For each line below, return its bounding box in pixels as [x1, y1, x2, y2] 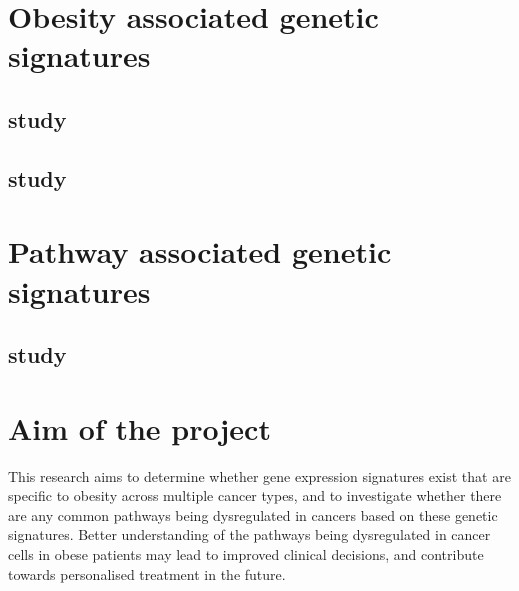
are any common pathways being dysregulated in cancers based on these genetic [8, 504, 498, 525]
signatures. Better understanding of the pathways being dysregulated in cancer [8, 524, 491, 545]
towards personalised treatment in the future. [8, 563, 286, 584]
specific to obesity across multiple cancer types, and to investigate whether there [8, 485, 502, 506]
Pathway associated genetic [8, 231, 392, 272]
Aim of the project [8, 407, 271, 448]
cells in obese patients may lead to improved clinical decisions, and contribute [8, 543, 484, 564]
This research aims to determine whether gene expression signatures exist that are [8, 465, 511, 486]
